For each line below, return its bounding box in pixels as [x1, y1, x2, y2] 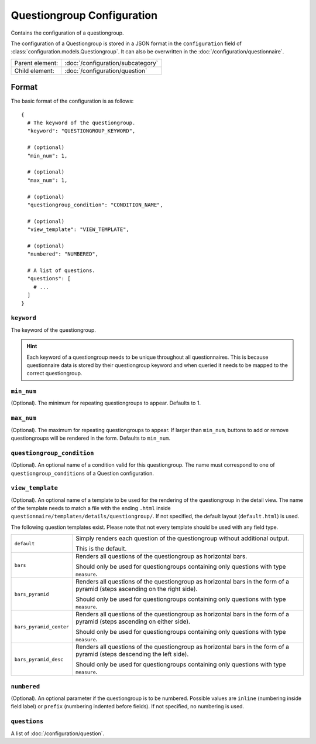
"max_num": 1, [27, 176, 68, 184]
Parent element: [14, 59, 59, 67]
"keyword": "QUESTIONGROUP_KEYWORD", [27, 128, 136, 134]
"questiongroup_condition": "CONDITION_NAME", [27, 201, 163, 208]
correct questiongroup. [26, 370, 83, 377]
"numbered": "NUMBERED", [27, 251, 99, 257]
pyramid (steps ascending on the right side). [75, 585, 198, 593]
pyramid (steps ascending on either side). [75, 617, 190, 626]
